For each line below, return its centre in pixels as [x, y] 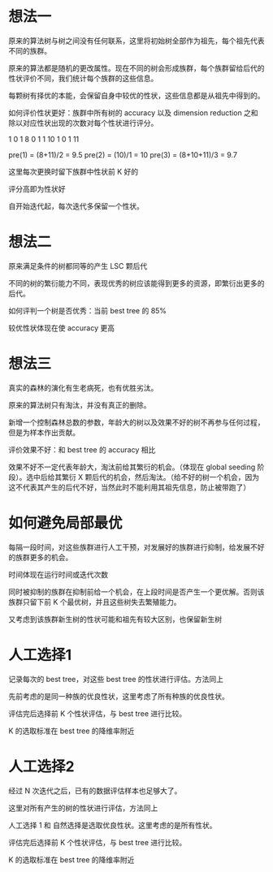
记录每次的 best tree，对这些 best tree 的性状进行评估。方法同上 [116, 679]
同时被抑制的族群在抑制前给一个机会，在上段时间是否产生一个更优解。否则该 [136, 591]
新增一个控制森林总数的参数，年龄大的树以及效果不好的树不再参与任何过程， [136, 422]
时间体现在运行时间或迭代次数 [58, 574]
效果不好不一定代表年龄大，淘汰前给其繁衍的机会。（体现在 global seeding [132, 467]
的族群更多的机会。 [41, 557]
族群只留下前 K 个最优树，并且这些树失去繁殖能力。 [95, 602]
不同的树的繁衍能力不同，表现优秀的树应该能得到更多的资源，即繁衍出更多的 [136, 283]
